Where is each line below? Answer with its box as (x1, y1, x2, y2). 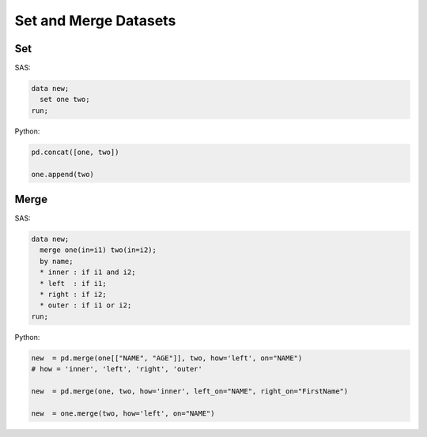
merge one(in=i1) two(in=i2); (40, 246, 157, 254)
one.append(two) (31, 170, 95, 179)
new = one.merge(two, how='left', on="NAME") (31, 409, 215, 418)
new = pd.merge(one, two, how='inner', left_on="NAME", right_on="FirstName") (31, 386, 349, 395)
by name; (40, 257, 74, 266)
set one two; (40, 95, 90, 104)
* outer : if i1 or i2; (40, 301, 132, 310)
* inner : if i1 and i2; (40, 268, 136, 277)
